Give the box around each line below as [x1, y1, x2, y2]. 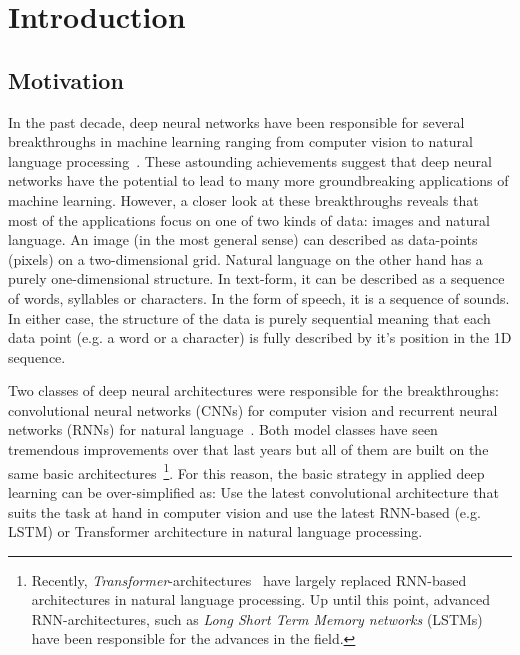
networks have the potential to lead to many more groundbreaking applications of [8, 170, 509, 191]
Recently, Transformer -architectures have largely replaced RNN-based [31, 569, 467, 590]
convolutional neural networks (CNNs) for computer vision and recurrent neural [8, 399, 498, 420]
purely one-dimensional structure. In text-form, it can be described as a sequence [8, 268, 505, 289]
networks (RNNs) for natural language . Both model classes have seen [8, 419, 438, 440]
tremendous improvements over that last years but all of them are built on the [8, 439, 489, 460]
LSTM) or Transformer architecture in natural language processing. [8, 521, 423, 542]
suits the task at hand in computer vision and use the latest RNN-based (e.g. [8, 501, 481, 522]
